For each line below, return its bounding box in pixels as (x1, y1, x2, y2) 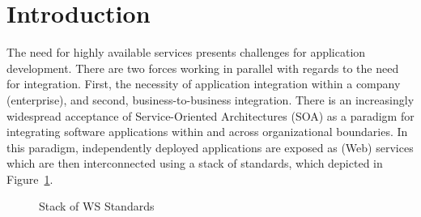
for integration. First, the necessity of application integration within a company (6, 75, 401, 92)
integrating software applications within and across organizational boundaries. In (6, 123, 408, 140)
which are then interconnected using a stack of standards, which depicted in (6, 155, 383, 172)
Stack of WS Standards (39, 198, 155, 215)
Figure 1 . (6, 170, 53, 187)
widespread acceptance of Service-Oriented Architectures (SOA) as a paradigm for (6, 107, 415, 124)
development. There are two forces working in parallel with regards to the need (6, 59, 399, 76)
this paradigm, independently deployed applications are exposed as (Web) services (6, 138, 414, 155)
